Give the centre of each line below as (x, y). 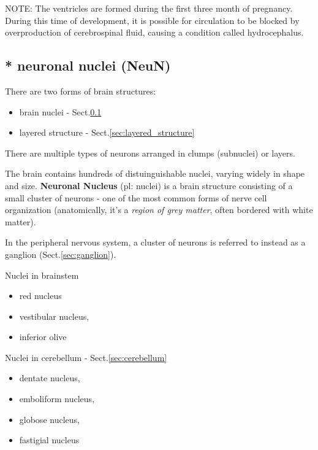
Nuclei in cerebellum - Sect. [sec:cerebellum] (86, 357)
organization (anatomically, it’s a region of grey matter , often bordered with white (159, 210)
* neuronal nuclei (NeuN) (88, 65)
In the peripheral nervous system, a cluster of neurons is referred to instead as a (155, 242)
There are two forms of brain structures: (81, 91)
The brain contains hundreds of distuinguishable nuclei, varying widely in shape (155, 173)
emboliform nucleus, (57, 399)
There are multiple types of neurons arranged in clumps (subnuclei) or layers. (150, 153)
